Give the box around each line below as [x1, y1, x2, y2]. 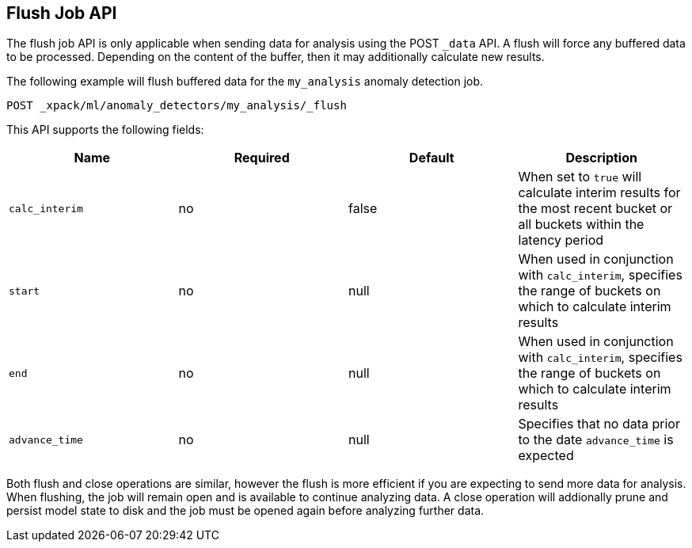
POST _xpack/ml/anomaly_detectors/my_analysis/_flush [6, 99, 347, 112]
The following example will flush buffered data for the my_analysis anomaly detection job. [6, 74, 484, 89]
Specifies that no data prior [518, 416, 680, 432]
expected [518, 447, 574, 464]
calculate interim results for [518, 185, 681, 201]
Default [409, 150, 454, 166]
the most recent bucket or [518, 200, 673, 217]
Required [234, 150, 290, 166]
